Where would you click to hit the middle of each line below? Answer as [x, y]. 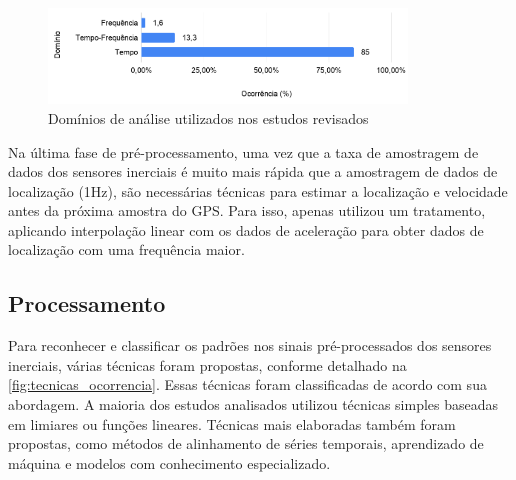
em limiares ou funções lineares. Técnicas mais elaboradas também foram [232, 423]
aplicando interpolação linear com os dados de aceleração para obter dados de [246, 229]
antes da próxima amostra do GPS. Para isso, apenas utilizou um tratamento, [247, 210]
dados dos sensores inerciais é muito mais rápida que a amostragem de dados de [253, 171]
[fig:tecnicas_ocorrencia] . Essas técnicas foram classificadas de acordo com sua [247, 384]
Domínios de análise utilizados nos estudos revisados [208, 117]
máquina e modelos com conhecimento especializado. [169, 462]
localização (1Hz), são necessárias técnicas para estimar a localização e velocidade [258, 190]
